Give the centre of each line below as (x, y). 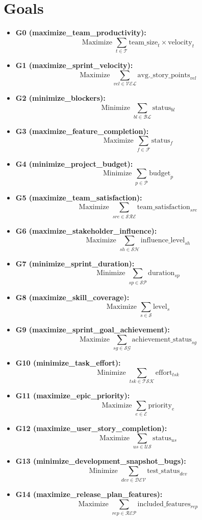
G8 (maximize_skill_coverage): (72, 297)
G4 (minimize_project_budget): (74, 163)
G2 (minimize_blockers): (60, 97)
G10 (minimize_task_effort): (68, 363)
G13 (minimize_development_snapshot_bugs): (101, 461)
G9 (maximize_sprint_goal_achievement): (93, 330)
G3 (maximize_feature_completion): (82, 131)
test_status (163, 471)
